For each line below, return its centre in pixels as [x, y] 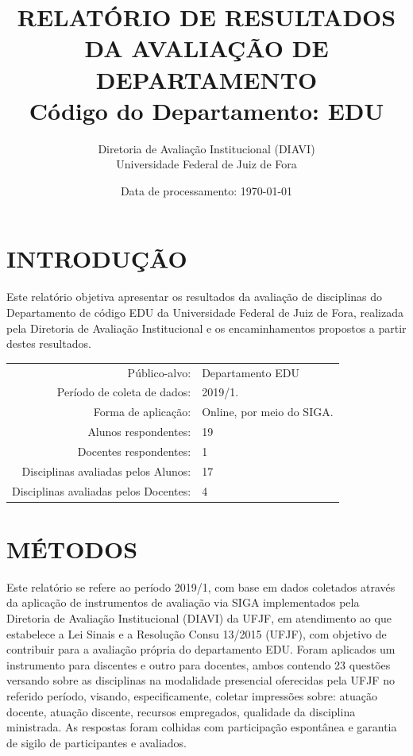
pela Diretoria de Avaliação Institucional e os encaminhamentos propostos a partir [206, 328]
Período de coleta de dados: [124, 392]
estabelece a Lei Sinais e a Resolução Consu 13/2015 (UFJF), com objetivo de [197, 633]
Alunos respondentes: [139, 432]
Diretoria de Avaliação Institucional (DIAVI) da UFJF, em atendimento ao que [199, 618]
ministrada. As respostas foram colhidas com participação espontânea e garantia [202, 727]
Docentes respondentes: [134, 451]
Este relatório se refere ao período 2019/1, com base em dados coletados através [201, 586]
